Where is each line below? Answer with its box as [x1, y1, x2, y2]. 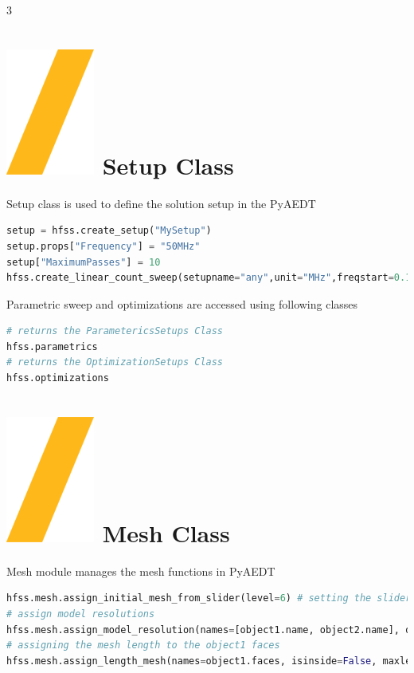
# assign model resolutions [6, 608, 155, 620]
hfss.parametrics [6, 340, 98, 352]
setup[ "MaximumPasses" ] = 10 [6, 256, 161, 268]
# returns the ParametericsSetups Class [6, 325, 224, 337]
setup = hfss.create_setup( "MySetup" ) [6, 225, 212, 237]
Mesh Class [102, 516, 230, 549]
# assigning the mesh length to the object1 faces [6, 640, 280, 651]
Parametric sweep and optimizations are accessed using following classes [6, 295, 358, 312]
